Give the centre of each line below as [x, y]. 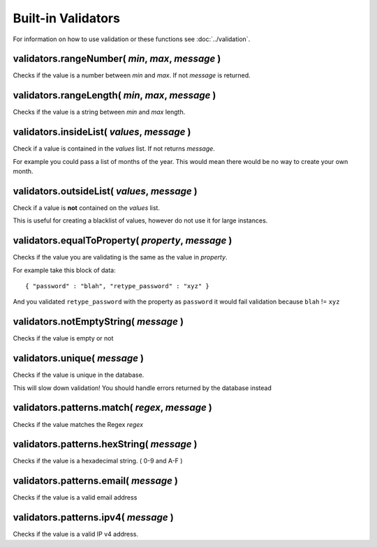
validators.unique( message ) [79, 358]
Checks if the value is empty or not [63, 338]
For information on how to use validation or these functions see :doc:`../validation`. [132, 39]
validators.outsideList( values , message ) [105, 191]
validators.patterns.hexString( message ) [105, 444]
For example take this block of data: [65, 270]
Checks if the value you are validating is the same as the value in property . [120, 257]
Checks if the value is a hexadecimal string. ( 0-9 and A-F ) [98, 461]
